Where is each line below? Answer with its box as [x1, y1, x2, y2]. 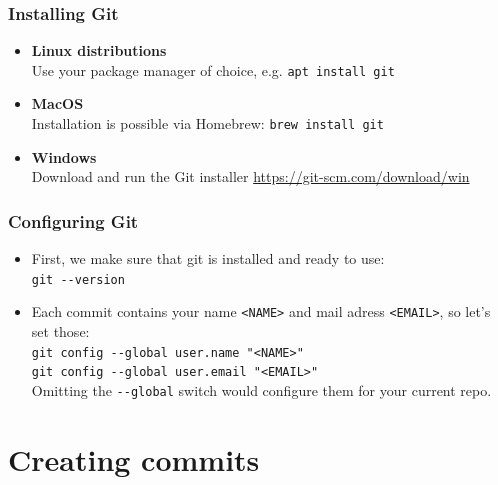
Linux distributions [31, 40, 167, 61]
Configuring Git [8, 208, 139, 233]
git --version [31, 272, 125, 287]
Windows [31, 146, 97, 167]
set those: [31, 321, 90, 342]
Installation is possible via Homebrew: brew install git [31, 113, 384, 134]
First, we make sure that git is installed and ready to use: [31, 248, 385, 269]
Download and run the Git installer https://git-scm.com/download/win [31, 166, 470, 187]
